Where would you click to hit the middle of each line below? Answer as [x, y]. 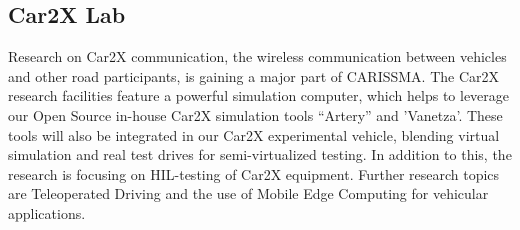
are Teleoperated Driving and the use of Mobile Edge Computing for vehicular [248, 193]
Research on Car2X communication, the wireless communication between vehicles [257, 56]
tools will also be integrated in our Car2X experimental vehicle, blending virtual [254, 134]
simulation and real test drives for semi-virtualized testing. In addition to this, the [260, 154]
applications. [47, 212]
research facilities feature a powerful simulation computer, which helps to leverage [259, 95]
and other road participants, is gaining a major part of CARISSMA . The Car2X [254, 75]
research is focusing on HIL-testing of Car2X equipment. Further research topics [254, 173]
